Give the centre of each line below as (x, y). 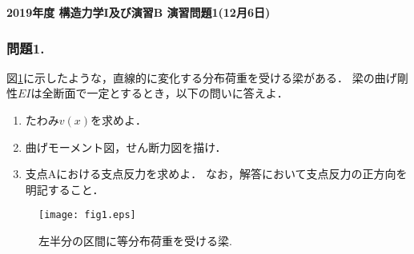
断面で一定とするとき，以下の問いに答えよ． (171, 93)
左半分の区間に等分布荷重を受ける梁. (135, 241)
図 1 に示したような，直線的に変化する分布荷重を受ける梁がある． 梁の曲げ (202, 77)
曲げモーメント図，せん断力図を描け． (126, 147)
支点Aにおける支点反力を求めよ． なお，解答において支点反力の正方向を (216, 174)
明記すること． (64, 189)
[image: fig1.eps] (87, 215)
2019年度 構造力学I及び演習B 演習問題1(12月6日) (139, 12)
